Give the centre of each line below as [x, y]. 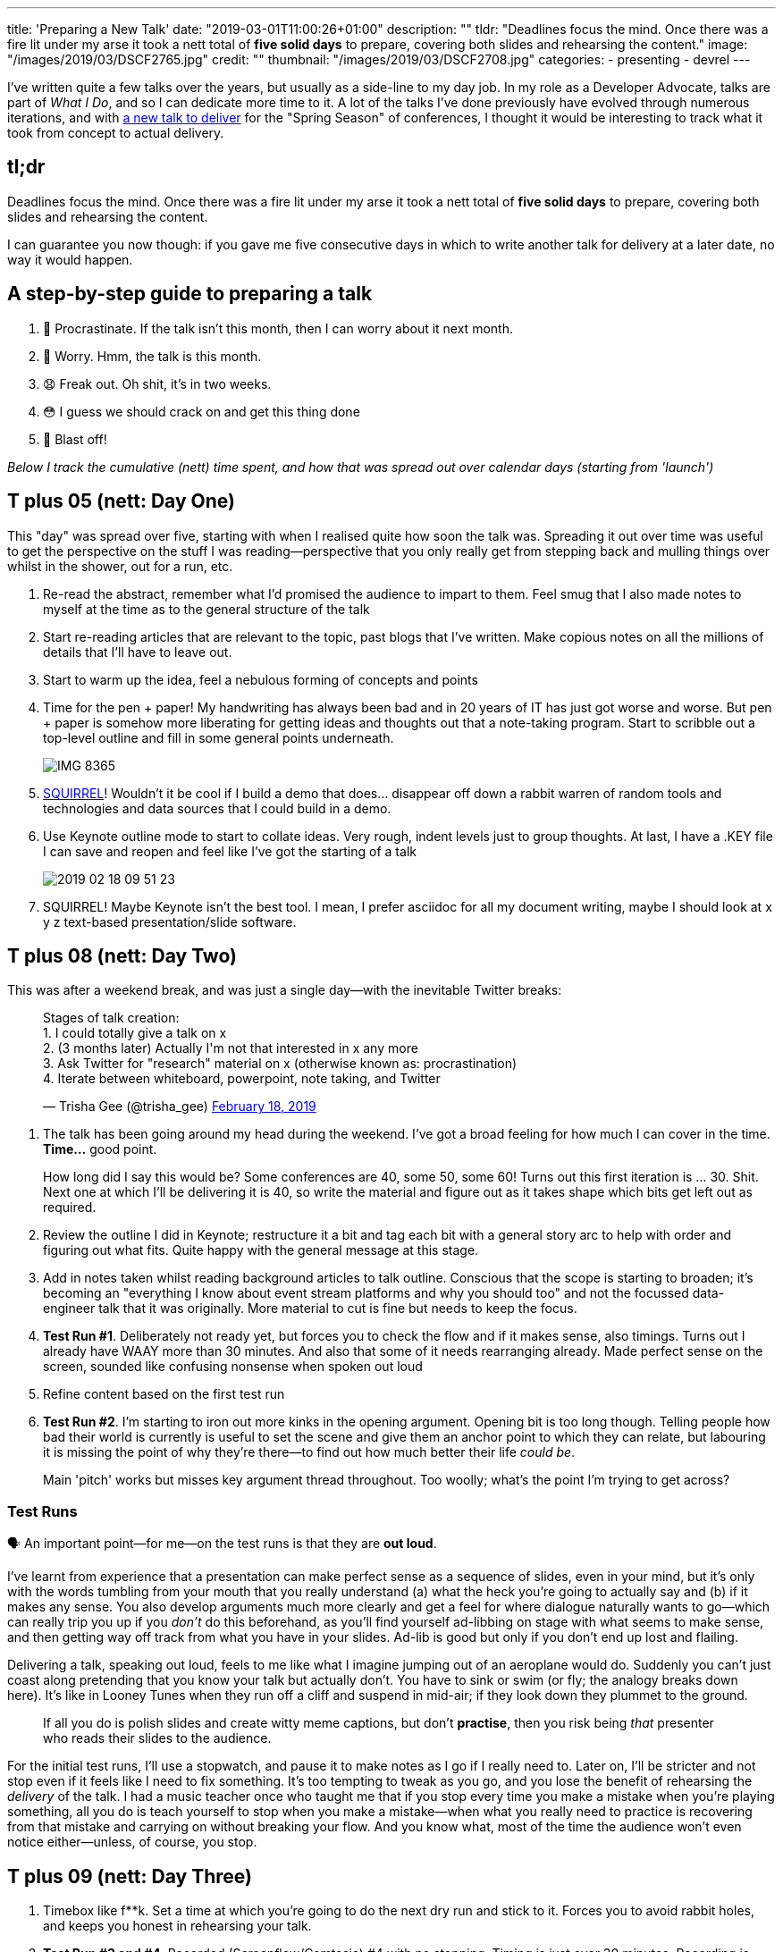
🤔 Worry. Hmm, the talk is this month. [152, 356]
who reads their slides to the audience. [157, 1738]
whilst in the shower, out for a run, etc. [120, 566]
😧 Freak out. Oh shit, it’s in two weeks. [157, 383]
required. [70, 1207]
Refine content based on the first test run [164, 1394]
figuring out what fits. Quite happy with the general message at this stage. [261, 1250]
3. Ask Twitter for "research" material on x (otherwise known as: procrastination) [280, 1064]
